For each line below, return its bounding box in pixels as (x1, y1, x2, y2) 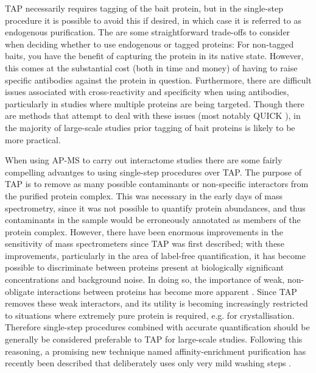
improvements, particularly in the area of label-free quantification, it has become (5, 249, 306, 261)
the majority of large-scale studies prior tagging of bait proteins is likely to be (5, 121, 295, 133)
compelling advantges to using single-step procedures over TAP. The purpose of (5, 165, 301, 178)
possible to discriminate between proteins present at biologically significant (5, 261, 284, 274)
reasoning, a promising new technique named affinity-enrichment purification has (5, 344, 306, 357)
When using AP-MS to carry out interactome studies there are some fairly (5, 154, 283, 166)
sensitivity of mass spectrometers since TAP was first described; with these (5, 237, 284, 250)
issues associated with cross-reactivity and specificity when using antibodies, (5, 85, 289, 98)
